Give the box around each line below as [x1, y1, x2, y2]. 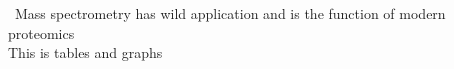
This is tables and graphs [8, 42, 163, 63]
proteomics [8, 22, 75, 43]
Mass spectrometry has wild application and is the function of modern [14, 3, 446, 23]
